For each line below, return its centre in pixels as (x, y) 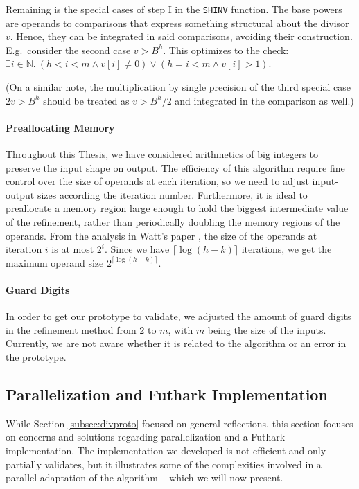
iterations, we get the (287, 249)
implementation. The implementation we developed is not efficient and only (166, 450)
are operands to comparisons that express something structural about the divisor (177, 23)
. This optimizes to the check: (226, 50)
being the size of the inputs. (267, 329)
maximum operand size (55, 262)
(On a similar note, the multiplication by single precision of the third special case (178, 87)
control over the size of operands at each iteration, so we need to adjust (157, 181)
